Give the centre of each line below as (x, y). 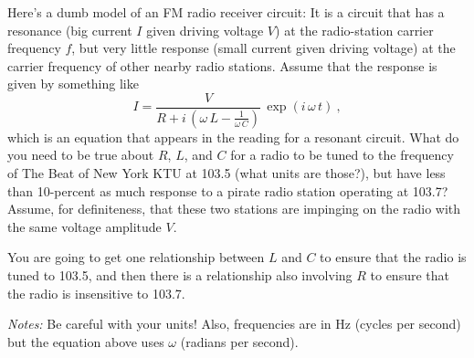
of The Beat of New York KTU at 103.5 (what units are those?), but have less (226, 173)
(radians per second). (239, 341)
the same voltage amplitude (84, 226)
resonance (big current (70, 30)
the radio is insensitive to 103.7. (96, 293)
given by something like (73, 84)
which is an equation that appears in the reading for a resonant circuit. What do (233, 137)
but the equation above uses (86, 341)
